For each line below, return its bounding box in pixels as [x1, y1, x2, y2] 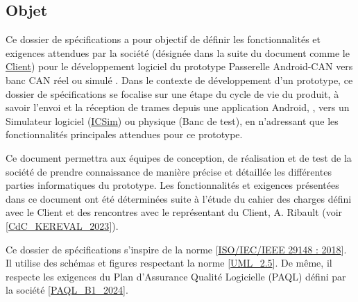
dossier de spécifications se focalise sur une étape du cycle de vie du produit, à [6, 86, 339, 101]
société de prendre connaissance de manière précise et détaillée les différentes [6, 164, 332, 178]
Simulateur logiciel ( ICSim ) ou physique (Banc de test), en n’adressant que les [6, 113, 339, 128]
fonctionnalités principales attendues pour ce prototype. [6, 127, 243, 142]
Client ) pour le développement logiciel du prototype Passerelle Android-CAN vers [6, 59, 353, 74]
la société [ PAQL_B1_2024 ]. [6, 283, 128, 297]
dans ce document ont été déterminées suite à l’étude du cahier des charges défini [6, 191, 352, 205]
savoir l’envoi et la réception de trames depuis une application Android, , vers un [6, 100, 350, 115]
